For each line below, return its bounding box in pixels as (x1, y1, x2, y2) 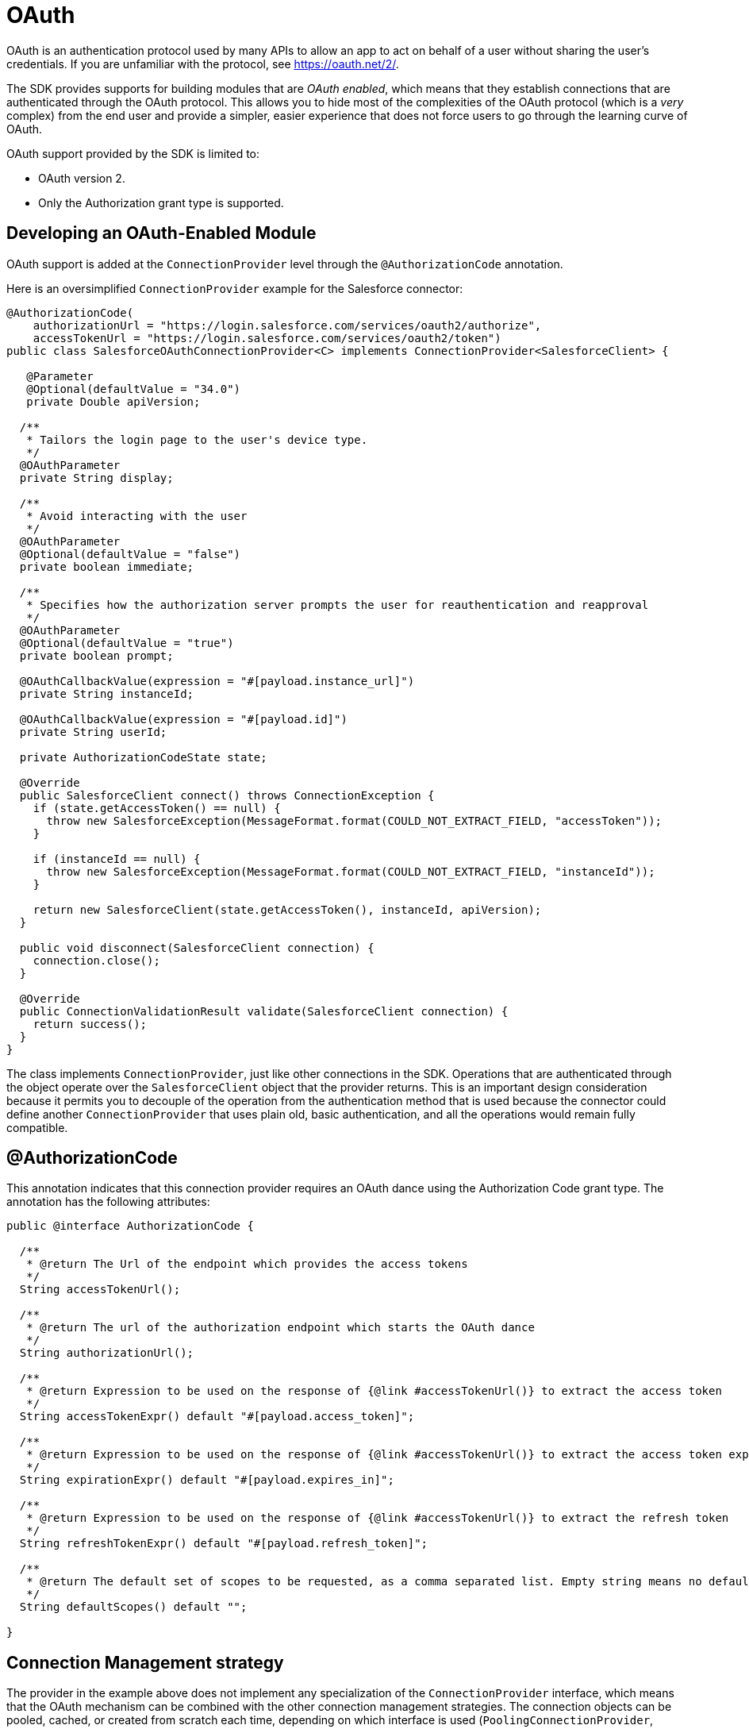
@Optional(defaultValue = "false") (19, 547, 241, 560)
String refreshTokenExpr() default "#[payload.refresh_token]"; (19, 1537, 428, 1550)
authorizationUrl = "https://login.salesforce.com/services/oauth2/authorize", (33, 318, 542, 332)
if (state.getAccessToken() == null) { (33, 801, 281, 814)
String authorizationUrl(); (19, 1346, 194, 1360)
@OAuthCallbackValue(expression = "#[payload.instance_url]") (19, 674, 415, 687)
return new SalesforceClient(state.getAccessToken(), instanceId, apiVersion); (33, 903, 542, 916)
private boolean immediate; (19, 560, 194, 573)
